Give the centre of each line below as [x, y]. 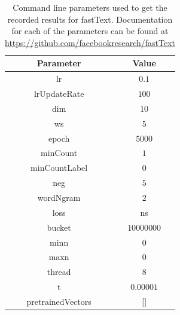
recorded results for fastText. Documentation [90, 19]
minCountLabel [59, 168]
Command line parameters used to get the [90, 7]
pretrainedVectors [59, 301]
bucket [59, 227]
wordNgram [59, 197]
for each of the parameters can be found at [90, 31]
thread [59, 272]
